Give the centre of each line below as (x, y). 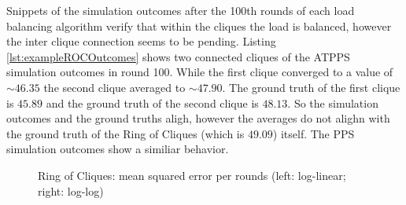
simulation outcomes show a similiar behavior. (118, 149)
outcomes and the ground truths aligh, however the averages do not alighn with (198, 118)
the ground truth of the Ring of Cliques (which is (125, 133)
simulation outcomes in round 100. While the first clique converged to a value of (200, 72)
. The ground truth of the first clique (311, 87)
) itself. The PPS (314, 133)
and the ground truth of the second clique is (152, 102)
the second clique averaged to (114, 87)
